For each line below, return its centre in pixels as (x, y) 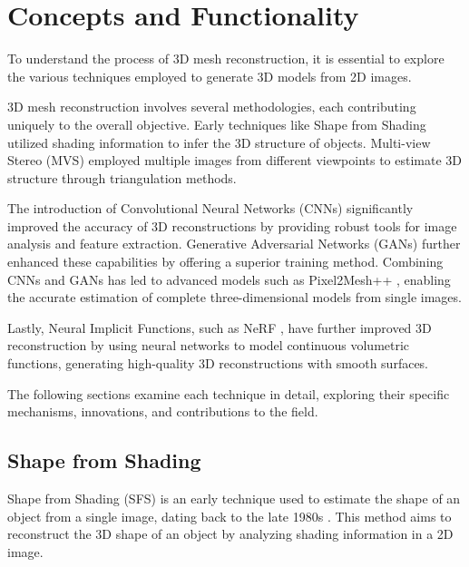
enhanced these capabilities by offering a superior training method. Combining (225, 262)
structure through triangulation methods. (122, 177)
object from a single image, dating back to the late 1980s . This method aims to (230, 516)
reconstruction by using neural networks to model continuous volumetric (209, 345)
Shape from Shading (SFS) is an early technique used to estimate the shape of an (234, 499)
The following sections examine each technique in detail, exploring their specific (229, 393)
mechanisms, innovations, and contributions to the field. (163, 411)
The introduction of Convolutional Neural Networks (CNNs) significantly (210, 208)
